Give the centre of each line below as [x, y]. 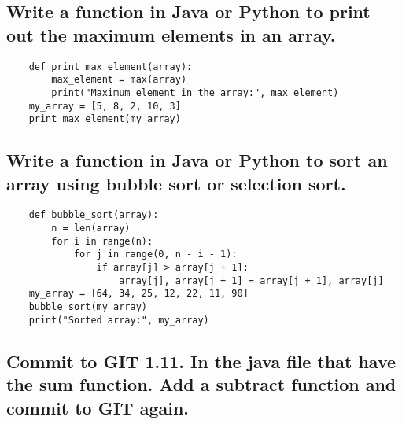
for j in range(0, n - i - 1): [155, 254]
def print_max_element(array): [111, 66]
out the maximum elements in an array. [171, 34]
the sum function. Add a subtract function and [201, 384]
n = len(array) [91, 229]
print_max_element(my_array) [105, 119]
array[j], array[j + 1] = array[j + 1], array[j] [251, 280]
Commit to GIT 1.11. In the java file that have [201, 361]
